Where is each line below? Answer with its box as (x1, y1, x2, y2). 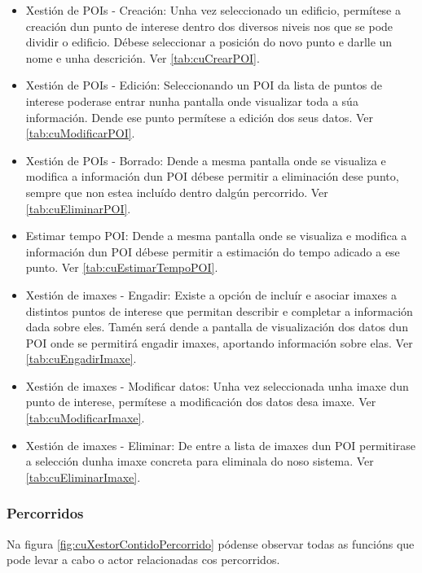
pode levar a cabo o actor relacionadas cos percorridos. (7, 551, 280, 568)
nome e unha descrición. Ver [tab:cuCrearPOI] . (25, 49, 260, 66)
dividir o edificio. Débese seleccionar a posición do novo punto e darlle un (25, 33, 393, 50)
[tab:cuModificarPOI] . (25, 125, 135, 142)
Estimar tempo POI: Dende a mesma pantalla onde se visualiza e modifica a (25, 227, 407, 244)
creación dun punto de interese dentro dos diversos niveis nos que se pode (25, 17, 393, 34)
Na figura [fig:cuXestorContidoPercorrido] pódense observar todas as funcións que (7, 535, 415, 552)
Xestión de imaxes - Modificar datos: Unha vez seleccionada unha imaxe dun (25, 377, 409, 394)
